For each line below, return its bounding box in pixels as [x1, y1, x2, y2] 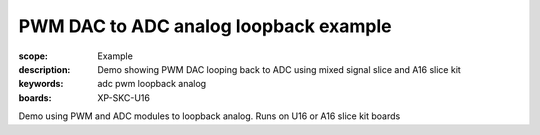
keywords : [18, 78, 64, 90]
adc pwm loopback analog [97, 78, 207, 90]
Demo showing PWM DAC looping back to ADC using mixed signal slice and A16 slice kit [97, 63, 462, 75]
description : [18, 63, 71, 75]
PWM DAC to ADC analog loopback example [18, 15, 392, 37]
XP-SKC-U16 [97, 91, 150, 104]
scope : [18, 50, 49, 62]
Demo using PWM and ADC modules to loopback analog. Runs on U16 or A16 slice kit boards [18, 110, 401, 122]
